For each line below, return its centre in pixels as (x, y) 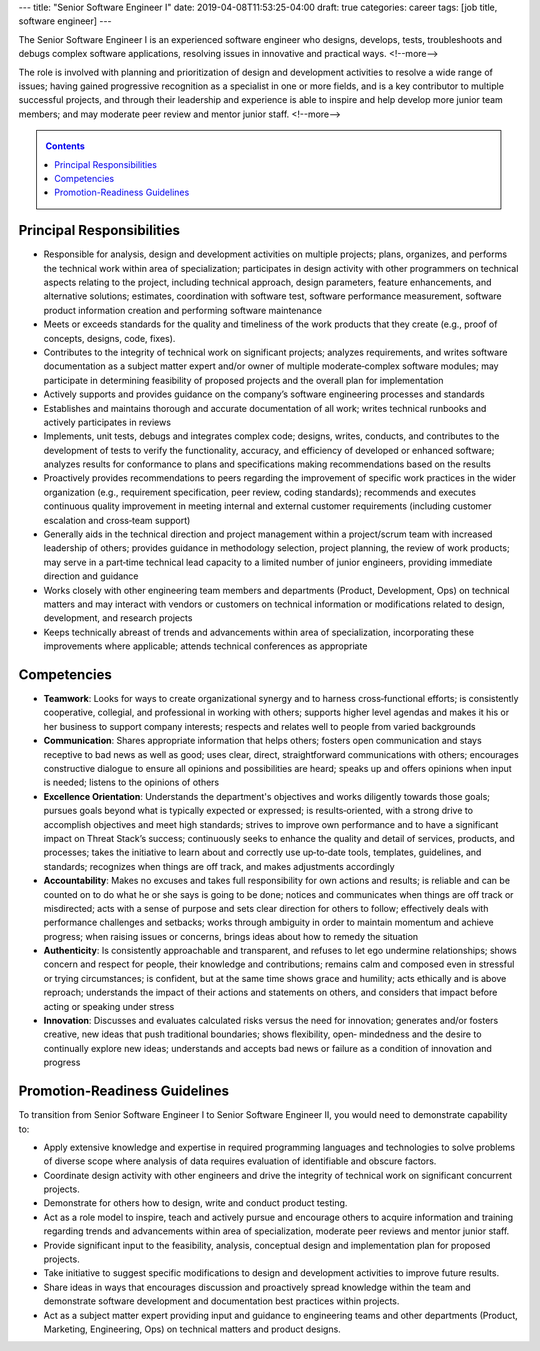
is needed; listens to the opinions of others (131, 782)
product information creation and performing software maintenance (182, 310)
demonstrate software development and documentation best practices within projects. (221, 1301)
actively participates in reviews (107, 422)
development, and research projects (118, 618)
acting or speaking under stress (109, 1006)
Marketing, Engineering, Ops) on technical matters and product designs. (192, 1329)
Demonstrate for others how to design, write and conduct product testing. (195, 1203)
